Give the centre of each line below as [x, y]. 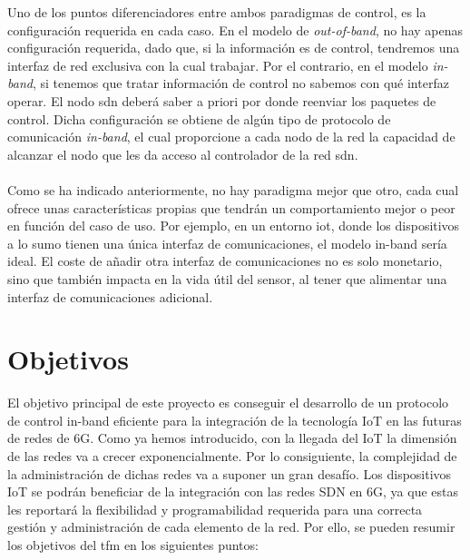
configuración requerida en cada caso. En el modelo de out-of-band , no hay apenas [235, 29]
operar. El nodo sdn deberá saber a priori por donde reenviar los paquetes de [222, 100]
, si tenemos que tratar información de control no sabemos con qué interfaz [240, 83]
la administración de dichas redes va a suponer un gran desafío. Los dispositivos [230, 473]
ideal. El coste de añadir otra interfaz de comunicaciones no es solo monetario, [225, 261]
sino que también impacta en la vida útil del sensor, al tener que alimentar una [227, 278]
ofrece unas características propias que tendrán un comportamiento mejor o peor [231, 207]
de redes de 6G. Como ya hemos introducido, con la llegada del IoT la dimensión [232, 438]
